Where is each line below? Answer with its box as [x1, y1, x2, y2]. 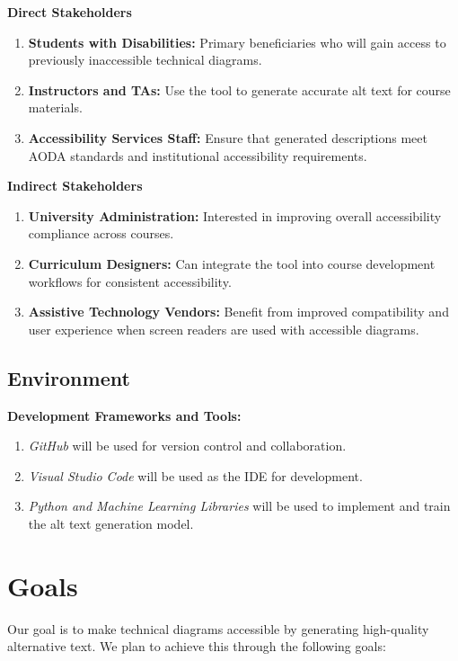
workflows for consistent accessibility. [28, 272, 232, 290]
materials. [28, 98, 83, 117]
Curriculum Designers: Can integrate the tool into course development [28, 254, 436, 272]
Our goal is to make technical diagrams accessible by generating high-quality [7, 619, 429, 638]
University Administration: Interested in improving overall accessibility [28, 206, 442, 225]
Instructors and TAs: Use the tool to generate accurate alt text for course [28, 80, 451, 99]
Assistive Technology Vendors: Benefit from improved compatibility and [28, 302, 449, 321]
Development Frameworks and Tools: [7, 406, 242, 424]
